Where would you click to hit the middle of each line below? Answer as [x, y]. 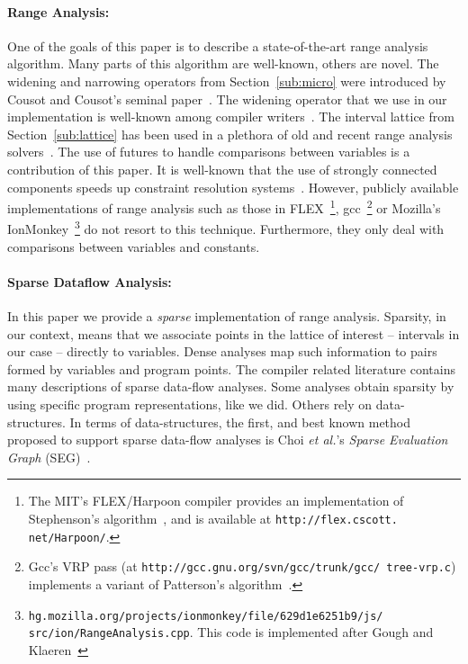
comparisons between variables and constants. [134, 246]
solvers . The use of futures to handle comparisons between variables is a [209, 152]
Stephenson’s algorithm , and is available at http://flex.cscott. [213, 518]
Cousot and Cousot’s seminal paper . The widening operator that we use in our [227, 99]
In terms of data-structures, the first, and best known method [240, 422]
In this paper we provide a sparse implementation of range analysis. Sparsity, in [227, 316]
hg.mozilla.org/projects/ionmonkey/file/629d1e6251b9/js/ [206, 616]
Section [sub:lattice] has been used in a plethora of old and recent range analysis [230, 134]
